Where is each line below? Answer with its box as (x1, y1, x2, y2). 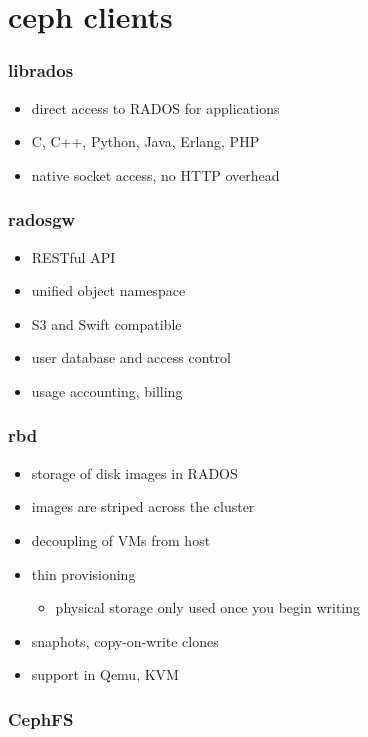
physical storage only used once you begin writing (55, 597, 361, 618)
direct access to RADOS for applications (31, 97, 280, 118)
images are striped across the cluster (31, 496, 255, 517)
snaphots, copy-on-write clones (31, 630, 219, 651)
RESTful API (31, 246, 116, 267)
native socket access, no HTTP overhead (31, 164, 280, 185)
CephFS (8, 706, 74, 731)
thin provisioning (31, 563, 136, 584)
